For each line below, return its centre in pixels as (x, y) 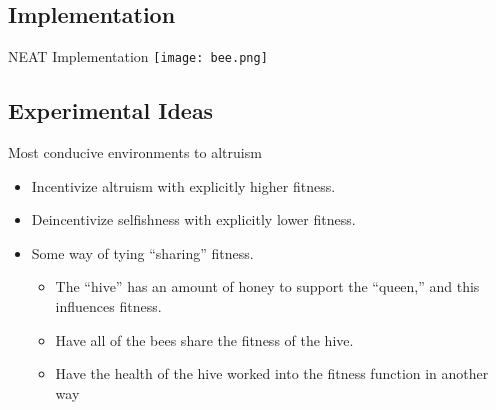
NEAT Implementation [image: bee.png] (138, 56)
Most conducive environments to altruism (135, 152)
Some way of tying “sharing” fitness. (142, 252)
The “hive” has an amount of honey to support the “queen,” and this (267, 286)
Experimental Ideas (111, 110)
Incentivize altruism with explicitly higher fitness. (183, 185)
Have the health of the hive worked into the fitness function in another (272, 373)
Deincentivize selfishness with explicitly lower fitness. (193, 219)
